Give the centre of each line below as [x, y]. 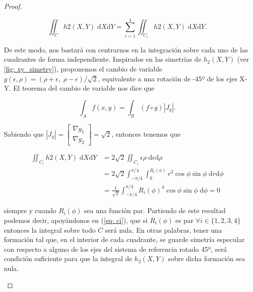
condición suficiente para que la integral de [68, 258]
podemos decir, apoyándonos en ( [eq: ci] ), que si [76, 220]
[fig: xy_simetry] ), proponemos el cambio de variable [83, 69]
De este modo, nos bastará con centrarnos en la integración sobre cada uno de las [126, 49]
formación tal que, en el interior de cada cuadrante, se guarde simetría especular [124, 239]
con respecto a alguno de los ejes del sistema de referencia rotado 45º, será [115, 249]
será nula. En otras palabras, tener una [163, 230]
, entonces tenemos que [146, 134]
